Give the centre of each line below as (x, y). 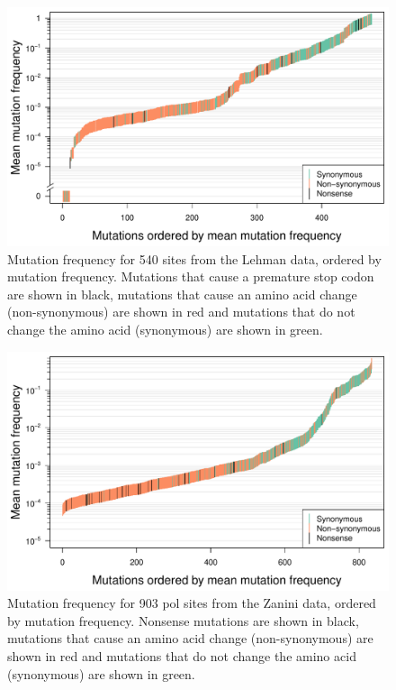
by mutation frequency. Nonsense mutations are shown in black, (183, 620)
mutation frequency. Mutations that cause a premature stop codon (191, 276)
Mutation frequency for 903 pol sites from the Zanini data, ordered (192, 603)
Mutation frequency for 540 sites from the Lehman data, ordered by (194, 258)
